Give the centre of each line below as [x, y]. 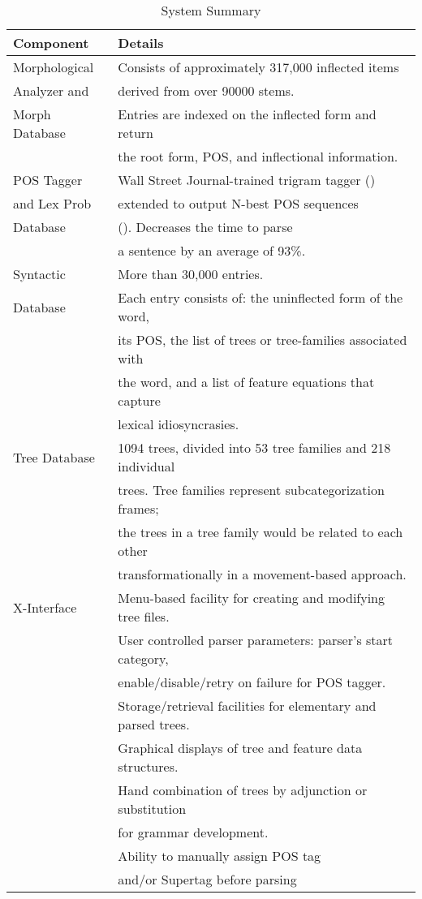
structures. [148, 766]
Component [51, 43]
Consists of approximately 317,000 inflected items [258, 67]
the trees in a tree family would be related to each [261, 532]
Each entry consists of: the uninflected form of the [261, 297]
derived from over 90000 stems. [206, 90]
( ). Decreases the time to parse [205, 227]
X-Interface [45, 607]
